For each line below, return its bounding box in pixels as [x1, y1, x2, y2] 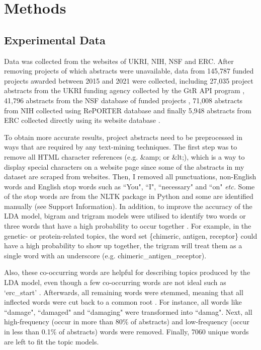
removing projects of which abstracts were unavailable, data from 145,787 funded [4, 65, 254, 76]
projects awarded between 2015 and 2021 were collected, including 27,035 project [4, 75, 253, 86]
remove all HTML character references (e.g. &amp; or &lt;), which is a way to [4, 151, 245, 162]
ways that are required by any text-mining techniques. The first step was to [4, 142, 237, 152]
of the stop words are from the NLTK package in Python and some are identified [4, 191, 253, 201]
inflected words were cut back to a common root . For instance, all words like [4, 297, 242, 307]
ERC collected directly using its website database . [4, 115, 160, 125]
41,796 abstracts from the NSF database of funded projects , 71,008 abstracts [4, 95, 243, 105]
